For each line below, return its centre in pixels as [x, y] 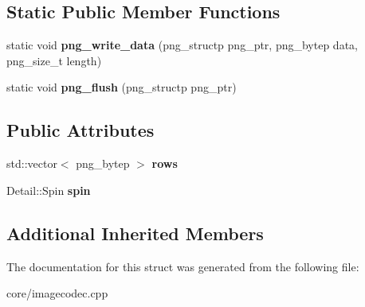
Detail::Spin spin [49, 190]
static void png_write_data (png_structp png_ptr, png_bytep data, [182, 45]
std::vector [32, 163]
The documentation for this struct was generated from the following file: [183, 266]
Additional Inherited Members [135, 233]
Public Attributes [80, 130]
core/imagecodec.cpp [57, 293]
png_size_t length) [54, 60]
